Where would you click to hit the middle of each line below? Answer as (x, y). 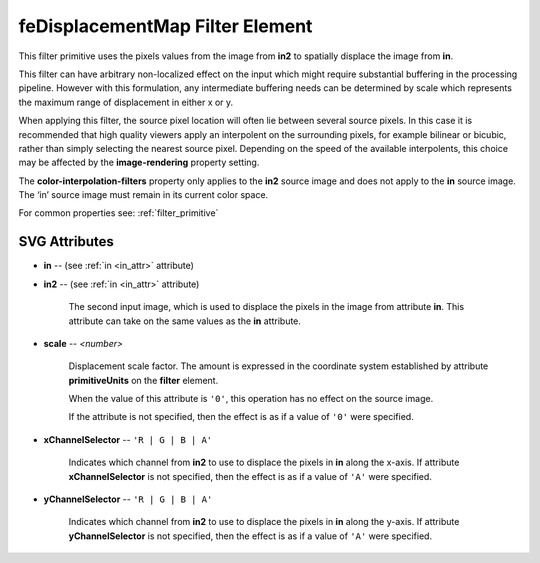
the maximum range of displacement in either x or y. (126, 102)
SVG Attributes (66, 241)
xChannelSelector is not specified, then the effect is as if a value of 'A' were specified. (250, 476)
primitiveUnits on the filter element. (143, 380)
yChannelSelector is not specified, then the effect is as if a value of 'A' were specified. (250, 536)
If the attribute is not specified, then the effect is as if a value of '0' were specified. (241, 417)
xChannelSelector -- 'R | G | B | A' (128, 439)
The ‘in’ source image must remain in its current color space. (143, 195)
